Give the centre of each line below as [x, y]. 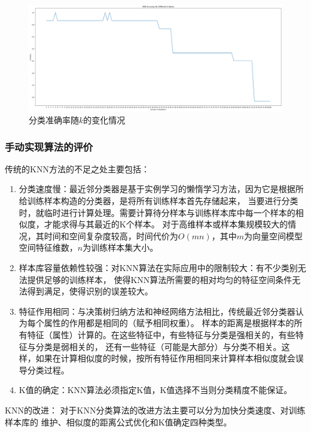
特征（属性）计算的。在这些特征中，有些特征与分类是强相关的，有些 [161, 334]
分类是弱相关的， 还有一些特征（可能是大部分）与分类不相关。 [158, 346]
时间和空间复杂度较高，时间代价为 [111, 235]
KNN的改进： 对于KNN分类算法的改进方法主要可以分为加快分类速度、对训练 [155, 410]
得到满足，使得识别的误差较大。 [90, 291]
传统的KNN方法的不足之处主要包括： [77, 168]
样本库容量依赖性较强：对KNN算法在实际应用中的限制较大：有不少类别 [158, 268]
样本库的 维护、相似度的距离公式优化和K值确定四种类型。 [118, 422]
